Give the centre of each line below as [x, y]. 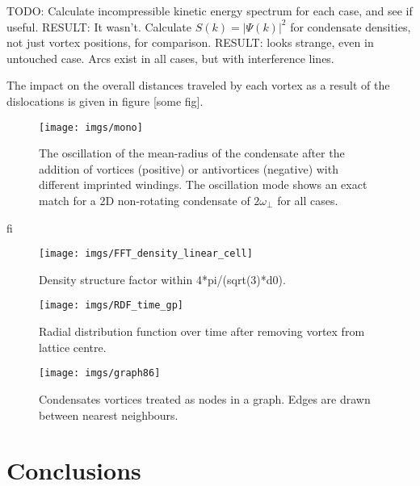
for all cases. [308, 200]
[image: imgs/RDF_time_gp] [111, 306]
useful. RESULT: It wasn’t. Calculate [99, 26]
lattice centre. [73, 347]
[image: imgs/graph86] [100, 373]
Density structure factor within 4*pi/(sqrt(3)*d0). [162, 279]
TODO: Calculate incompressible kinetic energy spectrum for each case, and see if [210, 10]
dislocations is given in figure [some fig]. [105, 101]
